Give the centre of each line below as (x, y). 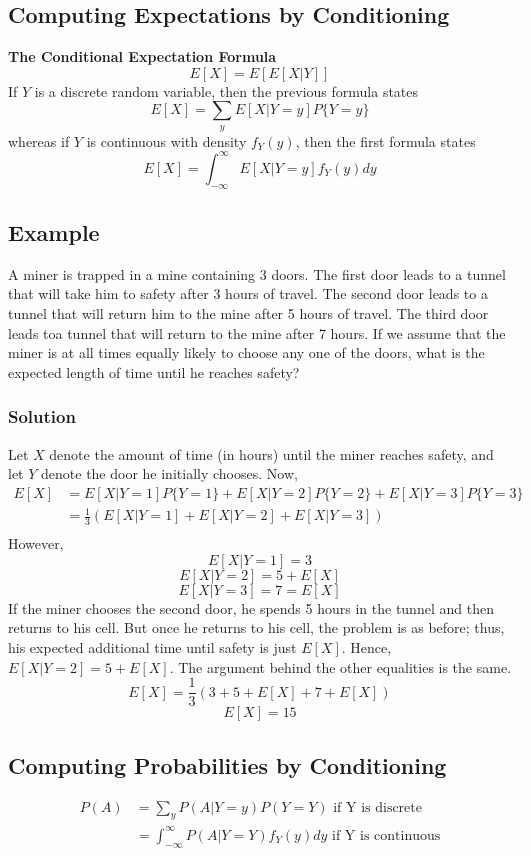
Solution (42, 416)
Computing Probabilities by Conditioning (227, 764)
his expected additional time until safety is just (152, 647)
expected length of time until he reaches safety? (154, 371)
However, (36, 543)
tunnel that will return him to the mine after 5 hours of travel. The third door (248, 313)
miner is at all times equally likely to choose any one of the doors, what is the (246, 352)
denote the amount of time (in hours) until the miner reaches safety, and (271, 453)
